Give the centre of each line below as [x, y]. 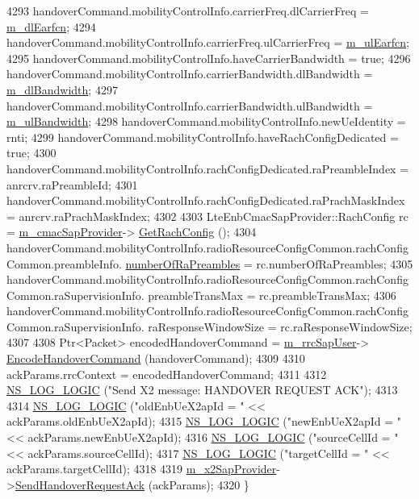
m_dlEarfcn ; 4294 [51, 26]
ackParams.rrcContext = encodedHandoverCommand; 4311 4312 [167, 374]
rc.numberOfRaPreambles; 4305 [335, 263]
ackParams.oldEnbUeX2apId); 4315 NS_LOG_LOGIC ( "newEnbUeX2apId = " [204, 421]
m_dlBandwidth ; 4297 [62, 89]
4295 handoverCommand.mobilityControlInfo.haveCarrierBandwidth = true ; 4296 [209, 58]
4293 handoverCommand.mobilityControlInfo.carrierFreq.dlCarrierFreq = [188, 10]
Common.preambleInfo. [64, 263]
